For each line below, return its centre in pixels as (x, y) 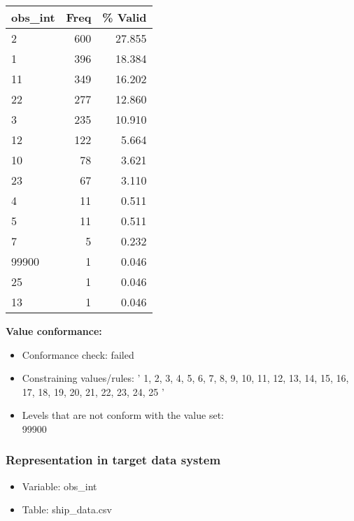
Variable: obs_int (59, 486)
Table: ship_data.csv (67, 509)
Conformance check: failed (78, 354)
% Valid (125, 17)
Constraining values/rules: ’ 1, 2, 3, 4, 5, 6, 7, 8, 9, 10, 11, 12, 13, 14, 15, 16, (185, 378)
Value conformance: (54, 331)
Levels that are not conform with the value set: (123, 415)
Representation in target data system (113, 460)
